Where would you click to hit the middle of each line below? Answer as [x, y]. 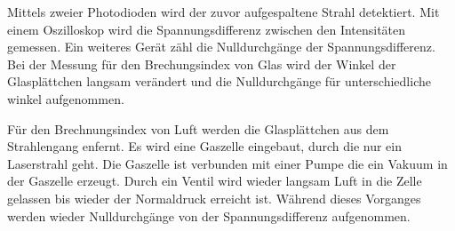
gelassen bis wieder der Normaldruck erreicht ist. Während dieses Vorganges [214, 198]
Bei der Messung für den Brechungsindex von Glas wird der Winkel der [202, 64]
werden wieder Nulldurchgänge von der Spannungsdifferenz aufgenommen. [209, 215]
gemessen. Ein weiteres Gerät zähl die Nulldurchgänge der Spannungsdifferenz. [221, 47]
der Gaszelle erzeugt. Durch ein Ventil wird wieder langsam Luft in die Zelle [215, 181]
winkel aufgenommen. [66, 98]
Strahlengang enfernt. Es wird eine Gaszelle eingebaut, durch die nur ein [205, 146]
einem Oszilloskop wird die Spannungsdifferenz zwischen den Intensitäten [207, 29]
